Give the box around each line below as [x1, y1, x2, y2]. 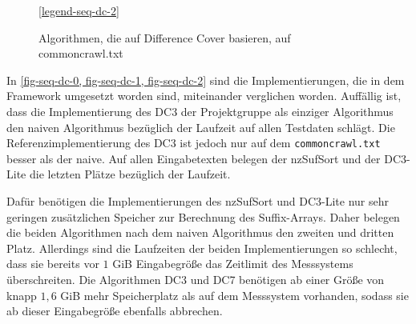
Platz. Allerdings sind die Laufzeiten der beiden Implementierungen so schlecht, [6, 239, 398, 256]
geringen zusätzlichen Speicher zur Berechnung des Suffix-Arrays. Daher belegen [6, 208, 400, 225]
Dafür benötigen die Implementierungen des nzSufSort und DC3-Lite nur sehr [6, 193, 389, 209]
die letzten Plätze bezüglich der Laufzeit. [29, 166, 231, 182]
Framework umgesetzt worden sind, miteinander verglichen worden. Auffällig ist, [6, 87, 402, 104]
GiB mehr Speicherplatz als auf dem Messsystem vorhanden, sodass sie [60, 286, 409, 303]
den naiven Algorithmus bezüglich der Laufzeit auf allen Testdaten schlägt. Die [6, 118, 395, 135]
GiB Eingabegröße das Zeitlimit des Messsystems [112, 255, 353, 272]
